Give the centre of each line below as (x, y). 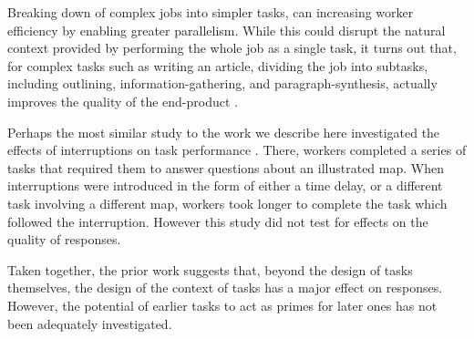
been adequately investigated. (90, 323)
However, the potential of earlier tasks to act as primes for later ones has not (222, 305)
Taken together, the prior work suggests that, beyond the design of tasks (210, 269)
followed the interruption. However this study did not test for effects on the (218, 221)
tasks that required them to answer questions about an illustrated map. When (226, 167)
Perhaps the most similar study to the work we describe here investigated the (224, 132)
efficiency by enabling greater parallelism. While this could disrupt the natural (227, 30)
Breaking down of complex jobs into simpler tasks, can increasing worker (211, 12)
